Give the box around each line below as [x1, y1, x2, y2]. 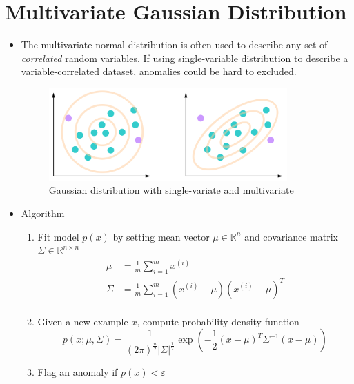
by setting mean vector [112, 229, 210, 243]
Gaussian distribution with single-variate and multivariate [48, 183, 294, 197]
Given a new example [37, 314, 128, 328]
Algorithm [21, 206, 65, 221]
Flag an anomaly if [37, 365, 118, 379]
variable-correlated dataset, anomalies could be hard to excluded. [21, 64, 297, 79]
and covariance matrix [244, 229, 338, 243]
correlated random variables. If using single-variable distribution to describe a [21, 50, 348, 65]
